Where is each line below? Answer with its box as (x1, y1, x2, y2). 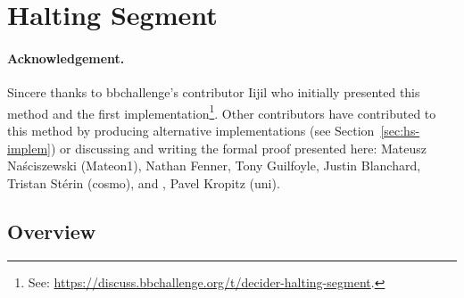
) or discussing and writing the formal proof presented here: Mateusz (51, 138, 427, 157)
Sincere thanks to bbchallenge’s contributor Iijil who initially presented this (7, 83, 420, 102)
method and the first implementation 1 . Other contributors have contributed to (7, 101, 436, 122)
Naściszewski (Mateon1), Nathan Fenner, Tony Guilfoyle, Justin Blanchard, (7, 156, 421, 175)
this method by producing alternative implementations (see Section (7, 121, 375, 140)
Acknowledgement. (7, 48, 125, 67)
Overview (7, 217, 96, 244)
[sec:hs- (380, 121, 420, 140)
